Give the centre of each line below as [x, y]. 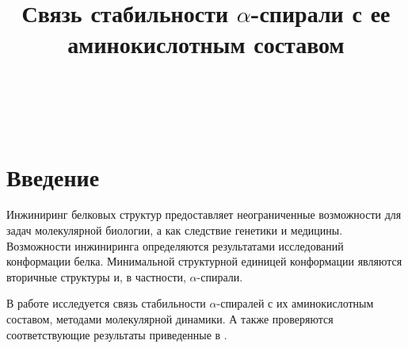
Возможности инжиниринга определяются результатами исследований [175, 245]
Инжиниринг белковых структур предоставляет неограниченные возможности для [204, 214]
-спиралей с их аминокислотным [295, 303]
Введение [53, 176]
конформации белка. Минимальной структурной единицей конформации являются [204, 261]
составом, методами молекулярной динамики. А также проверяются [170, 319]
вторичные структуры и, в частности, [96, 276]
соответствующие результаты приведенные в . [117, 334]
